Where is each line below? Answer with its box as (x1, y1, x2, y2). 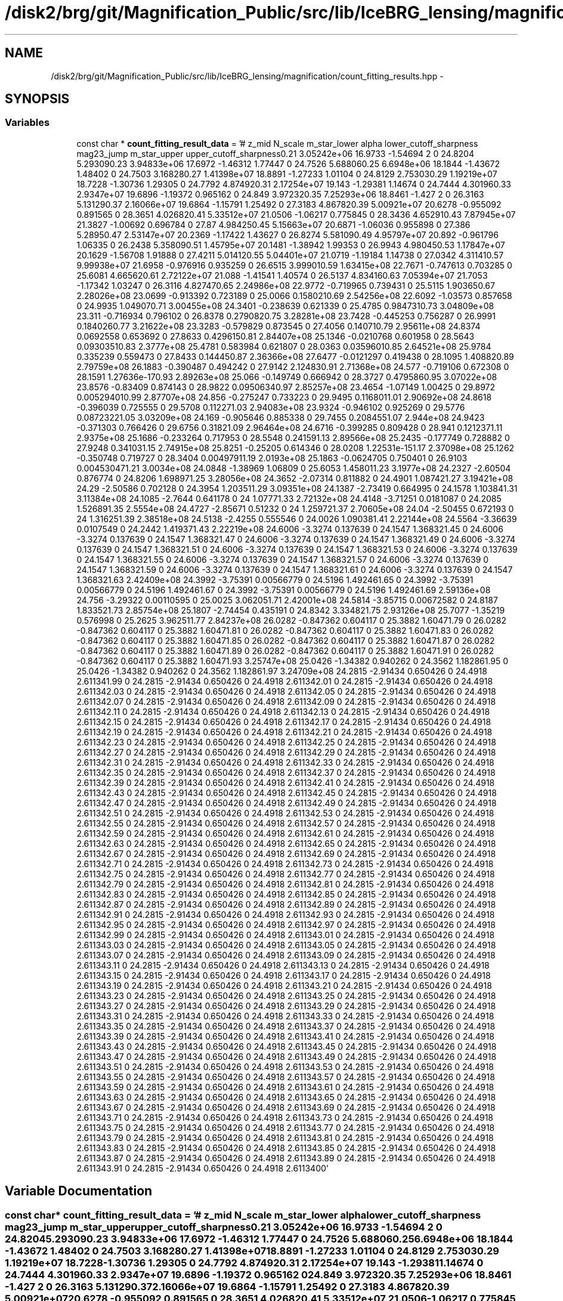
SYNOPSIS (5, 91, 70, 107)
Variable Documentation (5, 1183, 153, 1199)
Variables (5, 116, 50, 129)
